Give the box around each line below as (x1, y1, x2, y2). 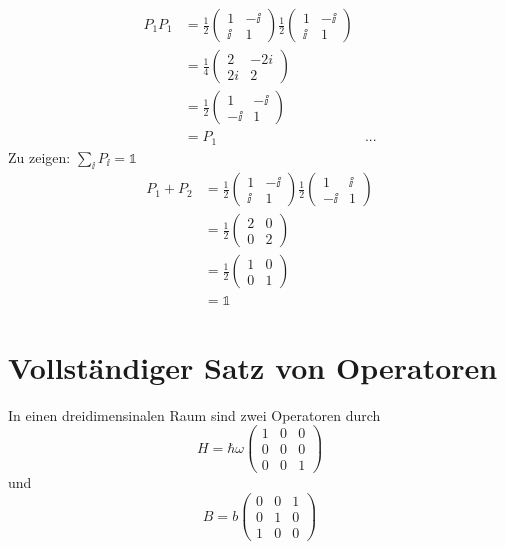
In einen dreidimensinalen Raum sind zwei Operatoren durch (8, 404, 381, 425)
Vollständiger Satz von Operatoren (8, 346, 498, 387)
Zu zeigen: (8, 146, 71, 167)
